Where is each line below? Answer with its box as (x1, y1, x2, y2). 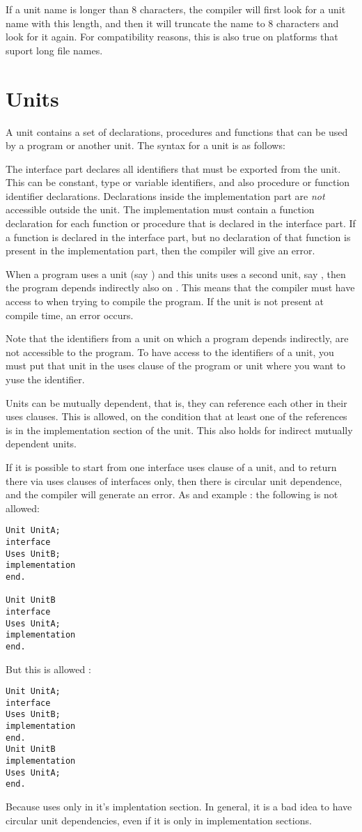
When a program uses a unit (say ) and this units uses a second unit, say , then (6, 266, 346, 281)
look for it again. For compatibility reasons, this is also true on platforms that (6, 29, 338, 44)
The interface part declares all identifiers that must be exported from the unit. (6, 161, 341, 176)
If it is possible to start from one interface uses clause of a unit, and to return (6, 459, 337, 474)
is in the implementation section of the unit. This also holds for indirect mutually (6, 422, 353, 437)
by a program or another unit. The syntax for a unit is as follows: (6, 138, 285, 153)
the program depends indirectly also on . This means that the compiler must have (6, 280, 355, 295)
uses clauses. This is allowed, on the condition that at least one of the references (6, 409, 347, 424)
